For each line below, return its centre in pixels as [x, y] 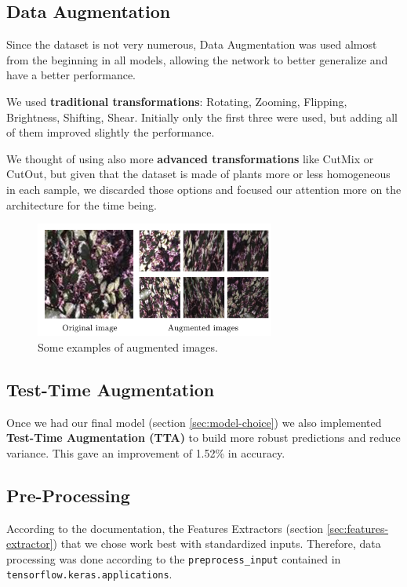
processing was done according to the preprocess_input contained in [174, 558]
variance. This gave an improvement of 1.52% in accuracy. [146, 452]
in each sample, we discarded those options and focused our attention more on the [204, 189]
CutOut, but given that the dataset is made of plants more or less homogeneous [198, 174]
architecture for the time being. [82, 204]
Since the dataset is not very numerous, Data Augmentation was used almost [192, 44]
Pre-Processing [68, 495]
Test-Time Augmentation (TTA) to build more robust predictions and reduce [203, 438]
